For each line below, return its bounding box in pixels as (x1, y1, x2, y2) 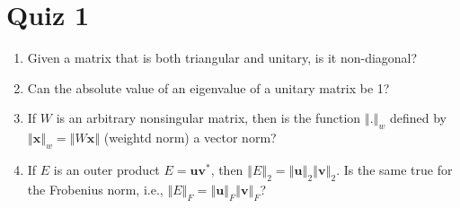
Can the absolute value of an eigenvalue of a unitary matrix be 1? (27, 78, 390, 97)
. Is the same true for (336, 160, 453, 178)
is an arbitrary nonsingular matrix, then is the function (56, 108, 361, 127)
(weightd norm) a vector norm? (103, 128, 277, 147)
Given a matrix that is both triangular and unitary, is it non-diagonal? (27, 48, 418, 67)
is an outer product (53, 160, 160, 178)
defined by (389, 108, 447, 127)
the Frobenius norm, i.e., (27, 179, 164, 198)
